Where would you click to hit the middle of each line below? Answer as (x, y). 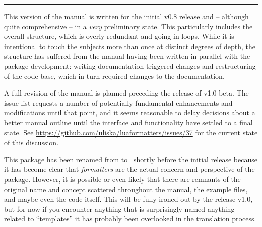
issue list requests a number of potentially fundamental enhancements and (118, 102)
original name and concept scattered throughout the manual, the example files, (126, 189)
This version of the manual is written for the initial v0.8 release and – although (126, 16)
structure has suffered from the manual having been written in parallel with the (127, 56)
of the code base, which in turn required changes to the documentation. (114, 76)
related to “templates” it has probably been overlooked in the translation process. (130, 219)
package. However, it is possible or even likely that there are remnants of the (122, 179)
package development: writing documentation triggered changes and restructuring (130, 65)
